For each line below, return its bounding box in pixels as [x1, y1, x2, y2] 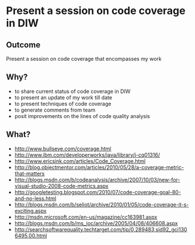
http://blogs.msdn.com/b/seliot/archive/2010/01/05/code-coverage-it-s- [14, 201, 189, 208]
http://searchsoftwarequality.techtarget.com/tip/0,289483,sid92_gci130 [14, 226, 187, 233]
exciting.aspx [14, 207, 47, 214]
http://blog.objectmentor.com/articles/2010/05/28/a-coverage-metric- [14, 164, 184, 171]
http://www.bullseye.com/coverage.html [14, 145, 112, 152]
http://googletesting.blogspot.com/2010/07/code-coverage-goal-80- [14, 188, 181, 195]
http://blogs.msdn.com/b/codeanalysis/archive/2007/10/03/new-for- [14, 176, 180, 183]
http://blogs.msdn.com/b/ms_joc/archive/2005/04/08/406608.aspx [14, 219, 178, 226]
